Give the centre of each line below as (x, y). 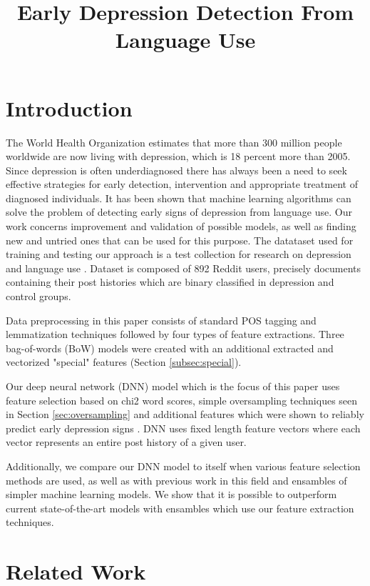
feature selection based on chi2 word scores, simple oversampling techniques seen (182, 400)
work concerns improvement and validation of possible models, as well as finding (181, 226)
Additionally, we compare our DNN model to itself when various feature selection (183, 466)
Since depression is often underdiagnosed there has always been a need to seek (176, 170)
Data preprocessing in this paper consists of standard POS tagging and (161, 320)
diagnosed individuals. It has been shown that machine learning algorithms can (179, 198)
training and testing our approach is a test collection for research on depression (179, 254)
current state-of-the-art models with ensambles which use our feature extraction (180, 508)
